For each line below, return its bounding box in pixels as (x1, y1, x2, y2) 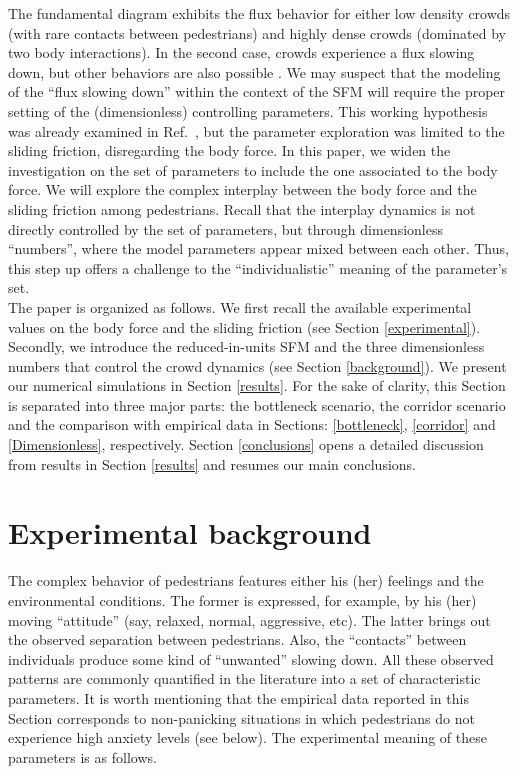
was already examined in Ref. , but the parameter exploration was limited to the (8, 120, 505, 141)
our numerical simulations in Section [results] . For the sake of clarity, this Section (8, 375, 506, 396)
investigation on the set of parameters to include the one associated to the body (8, 159, 498, 180)
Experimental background (8, 512, 372, 553)
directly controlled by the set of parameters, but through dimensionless (8, 218, 443, 239)
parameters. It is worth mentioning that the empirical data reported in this (8, 687, 469, 708)
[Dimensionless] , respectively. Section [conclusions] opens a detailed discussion (8, 434, 484, 455)
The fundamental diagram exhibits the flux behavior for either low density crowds (8, 3, 511, 23)
